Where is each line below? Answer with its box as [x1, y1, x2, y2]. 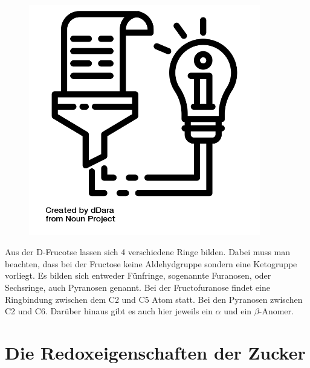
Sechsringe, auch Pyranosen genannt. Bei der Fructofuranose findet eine [5, 281, 270, 293]
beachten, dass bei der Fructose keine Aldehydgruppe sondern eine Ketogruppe [5, 257, 297, 270]
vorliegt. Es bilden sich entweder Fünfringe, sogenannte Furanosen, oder [5, 269, 271, 282]
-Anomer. [259, 305, 294, 317]
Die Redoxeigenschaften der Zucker [5, 340, 306, 364]
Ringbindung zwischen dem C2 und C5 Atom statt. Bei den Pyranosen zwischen [5, 293, 303, 305]
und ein [224, 305, 252, 317]
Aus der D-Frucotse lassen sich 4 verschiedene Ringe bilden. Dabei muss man [5, 246, 291, 258]
